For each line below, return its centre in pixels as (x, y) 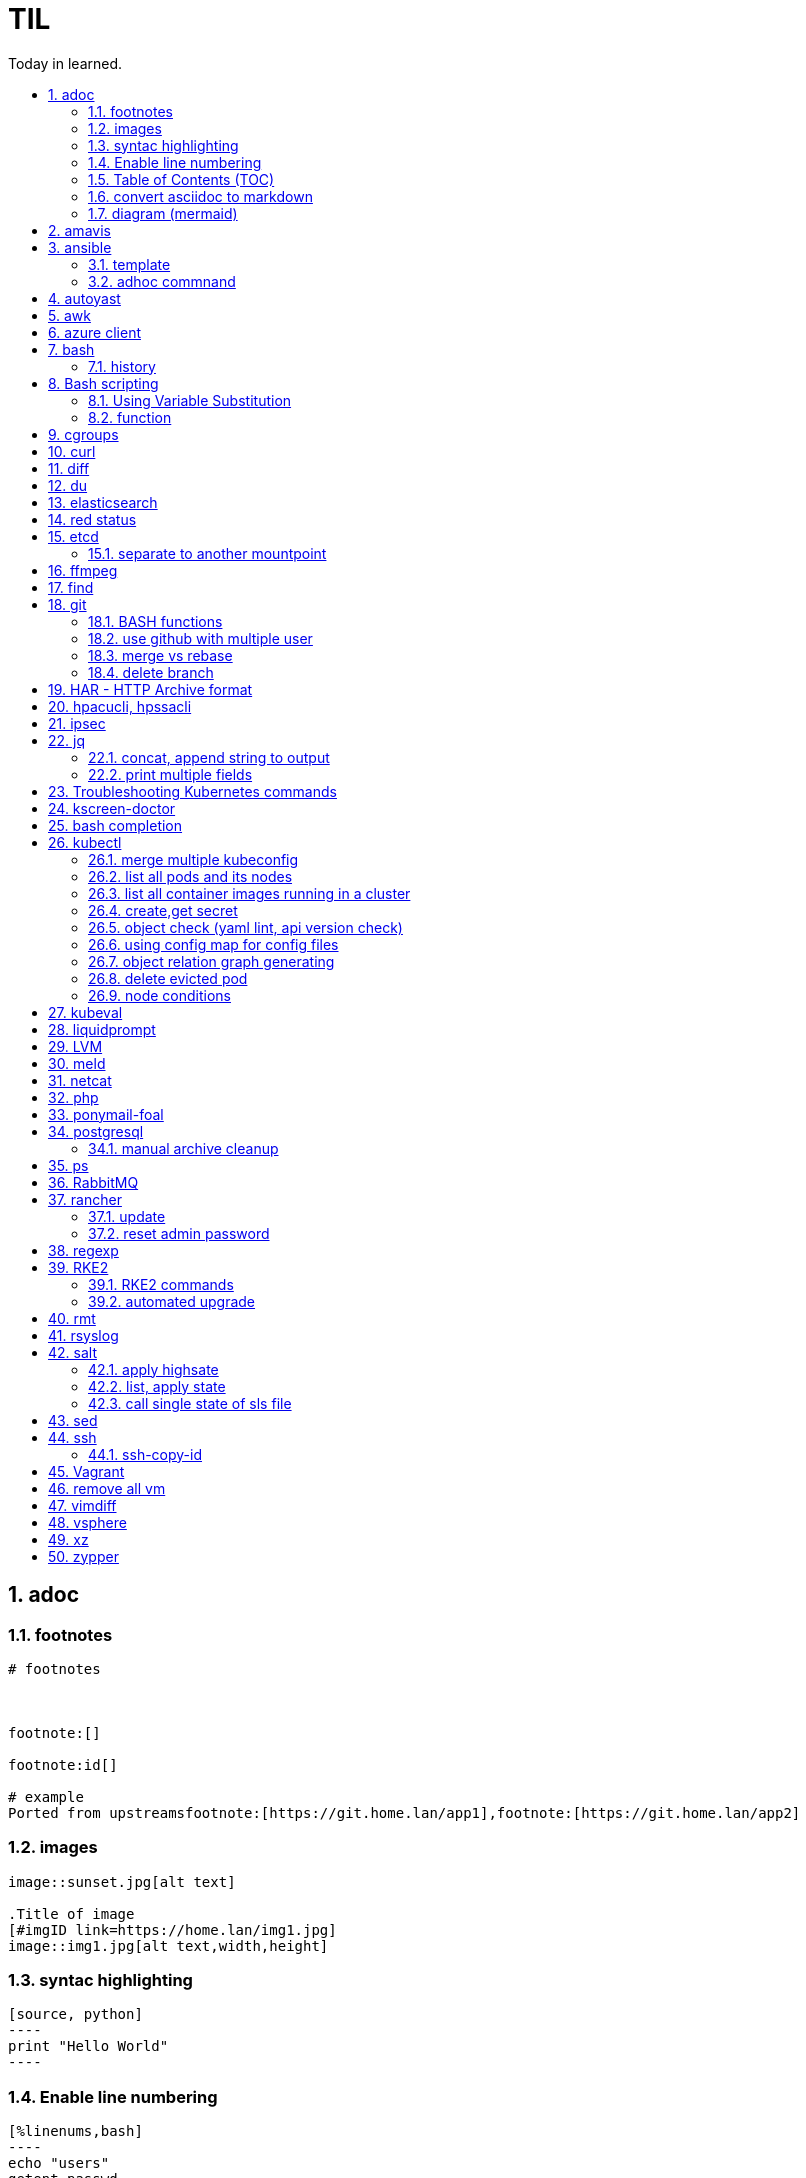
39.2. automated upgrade (172, 1301)
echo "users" (59, 2163)
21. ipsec (77, 723)
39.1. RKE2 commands (161, 1284)
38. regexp (83, 1250)
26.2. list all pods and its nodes (190, 876)
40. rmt (72, 1318)
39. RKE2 (78, 1267)
